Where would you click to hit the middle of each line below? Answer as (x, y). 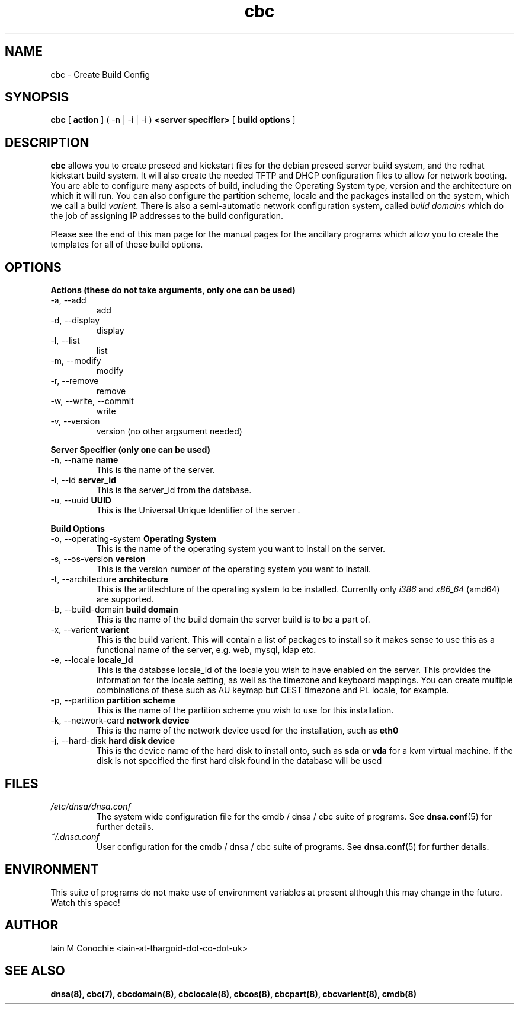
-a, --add (68, 300)
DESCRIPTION (47, 142)
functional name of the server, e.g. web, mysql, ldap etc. (206, 650)
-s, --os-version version (98, 559)
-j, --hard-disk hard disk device (113, 741)
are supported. (125, 599)
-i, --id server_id (83, 480)
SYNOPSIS (37, 97)
